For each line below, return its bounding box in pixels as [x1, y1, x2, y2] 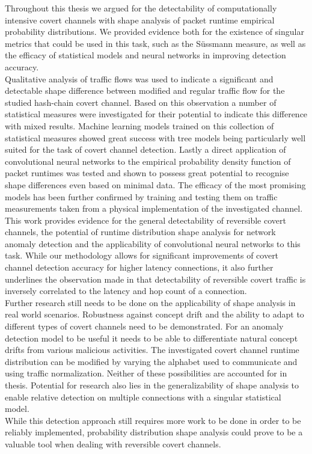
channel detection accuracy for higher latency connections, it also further [5, 261, 274, 274]
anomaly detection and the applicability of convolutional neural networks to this [5, 237, 301, 250]
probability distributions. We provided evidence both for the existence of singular [5, 25, 304, 38]
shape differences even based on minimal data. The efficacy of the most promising [5, 178, 306, 191]
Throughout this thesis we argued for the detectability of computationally [5, 2, 277, 14]
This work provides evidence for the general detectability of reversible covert [5, 213, 286, 226]
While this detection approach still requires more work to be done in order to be [5, 414, 301, 426]
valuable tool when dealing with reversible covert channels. [5, 437, 221, 450]
